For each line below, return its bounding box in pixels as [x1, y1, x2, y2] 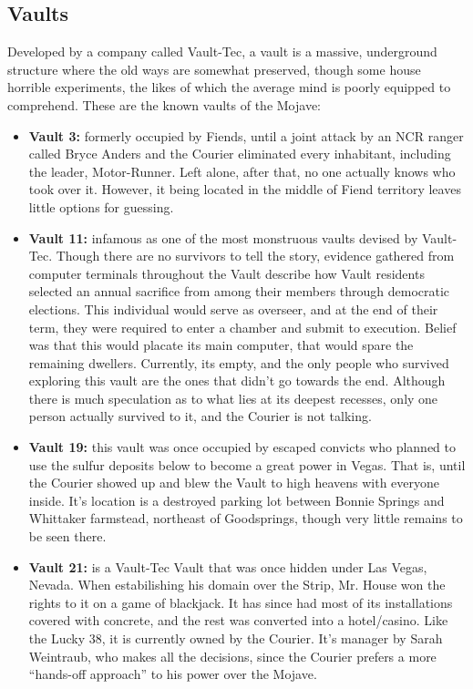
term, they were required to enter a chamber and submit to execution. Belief [28, 317, 457, 336]
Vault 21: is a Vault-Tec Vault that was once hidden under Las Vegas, [28, 557, 427, 576]
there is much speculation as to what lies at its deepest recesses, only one [28, 388, 438, 407]
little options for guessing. [28, 197, 174, 216]
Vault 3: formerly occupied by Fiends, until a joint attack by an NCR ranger [28, 126, 464, 145]
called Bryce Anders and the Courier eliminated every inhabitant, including [28, 144, 451, 163]
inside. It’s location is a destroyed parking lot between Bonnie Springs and [28, 490, 445, 509]
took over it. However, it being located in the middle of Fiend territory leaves [28, 180, 461, 199]
